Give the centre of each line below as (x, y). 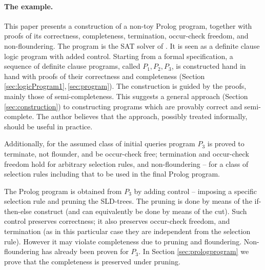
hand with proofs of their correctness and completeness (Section (105, 76)
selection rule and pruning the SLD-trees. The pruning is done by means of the (128, 201)
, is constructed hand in (209, 66)
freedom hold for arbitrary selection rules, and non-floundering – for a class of (126, 163)
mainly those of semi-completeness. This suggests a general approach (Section (126, 96)
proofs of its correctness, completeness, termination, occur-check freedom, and (126, 36)
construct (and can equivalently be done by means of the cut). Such (140, 211)
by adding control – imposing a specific (195, 191)
